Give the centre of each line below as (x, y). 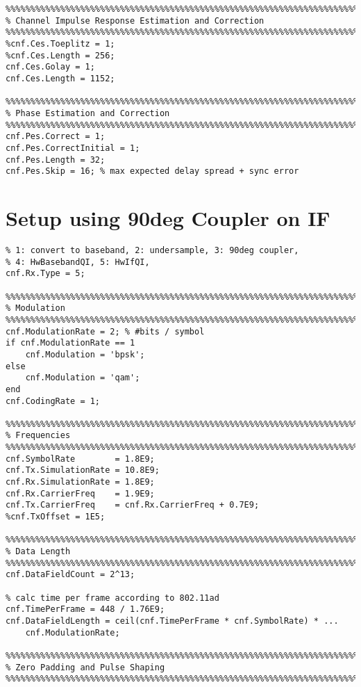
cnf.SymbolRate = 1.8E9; (80, 459)
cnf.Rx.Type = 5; (45, 274)
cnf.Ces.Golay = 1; (50, 67)
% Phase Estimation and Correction (88, 113)
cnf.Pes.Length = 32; (56, 160)
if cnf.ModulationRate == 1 (70, 343)
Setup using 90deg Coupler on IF (168, 218)
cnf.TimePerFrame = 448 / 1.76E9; (85, 609)
